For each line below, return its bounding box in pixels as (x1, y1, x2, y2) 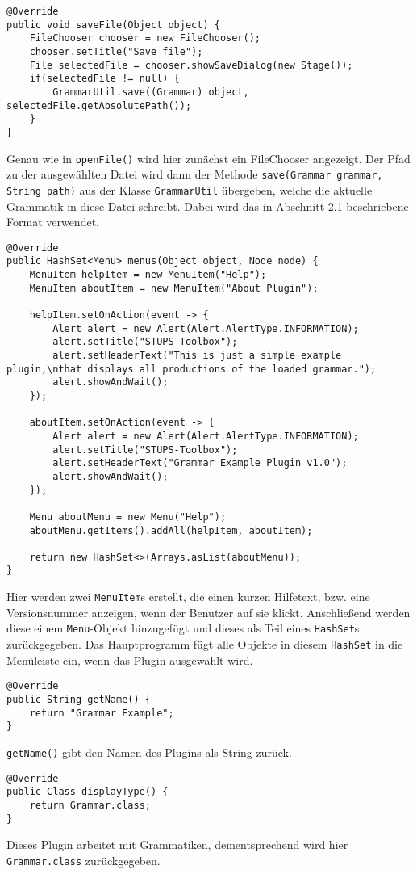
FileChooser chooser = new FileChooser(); (29, 32, 261, 44)
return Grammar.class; (29, 799, 151, 811)
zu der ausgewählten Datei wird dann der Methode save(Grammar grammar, (6, 166, 383, 183)
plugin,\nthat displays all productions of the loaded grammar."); (6, 363, 377, 375)
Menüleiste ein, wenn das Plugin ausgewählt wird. (6, 651, 253, 668)
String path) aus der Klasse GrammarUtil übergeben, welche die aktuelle (6, 181, 373, 198)
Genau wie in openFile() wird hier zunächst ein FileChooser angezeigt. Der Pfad (6, 149, 411, 166)
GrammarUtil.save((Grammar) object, (52, 86, 249, 98)
